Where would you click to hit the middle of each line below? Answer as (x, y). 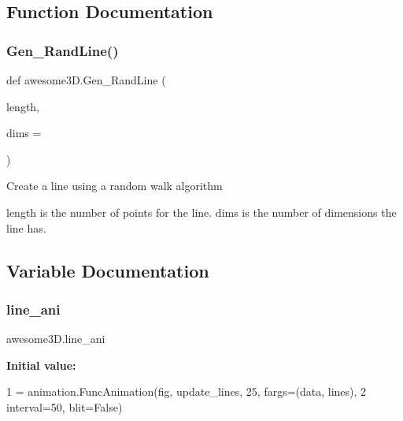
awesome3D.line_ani (56, 339)
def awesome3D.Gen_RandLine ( (86, 80)
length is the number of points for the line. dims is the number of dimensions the (201, 212)
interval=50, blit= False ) (65, 406)
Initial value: (41, 365)
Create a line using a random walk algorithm (115, 186)
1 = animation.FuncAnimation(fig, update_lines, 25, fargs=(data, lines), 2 (187, 391)
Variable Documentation (108, 270)
